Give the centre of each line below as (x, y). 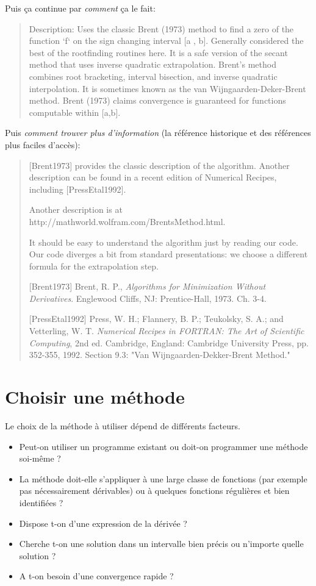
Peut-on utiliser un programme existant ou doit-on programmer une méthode (163, 446)
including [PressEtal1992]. (77, 189)
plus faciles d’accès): (43, 144)
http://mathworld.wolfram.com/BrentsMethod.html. (127, 221)
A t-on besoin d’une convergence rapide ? (96, 576)
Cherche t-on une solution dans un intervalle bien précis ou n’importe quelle (161, 544)
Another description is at (76, 209)
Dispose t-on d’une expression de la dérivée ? (103, 523)
